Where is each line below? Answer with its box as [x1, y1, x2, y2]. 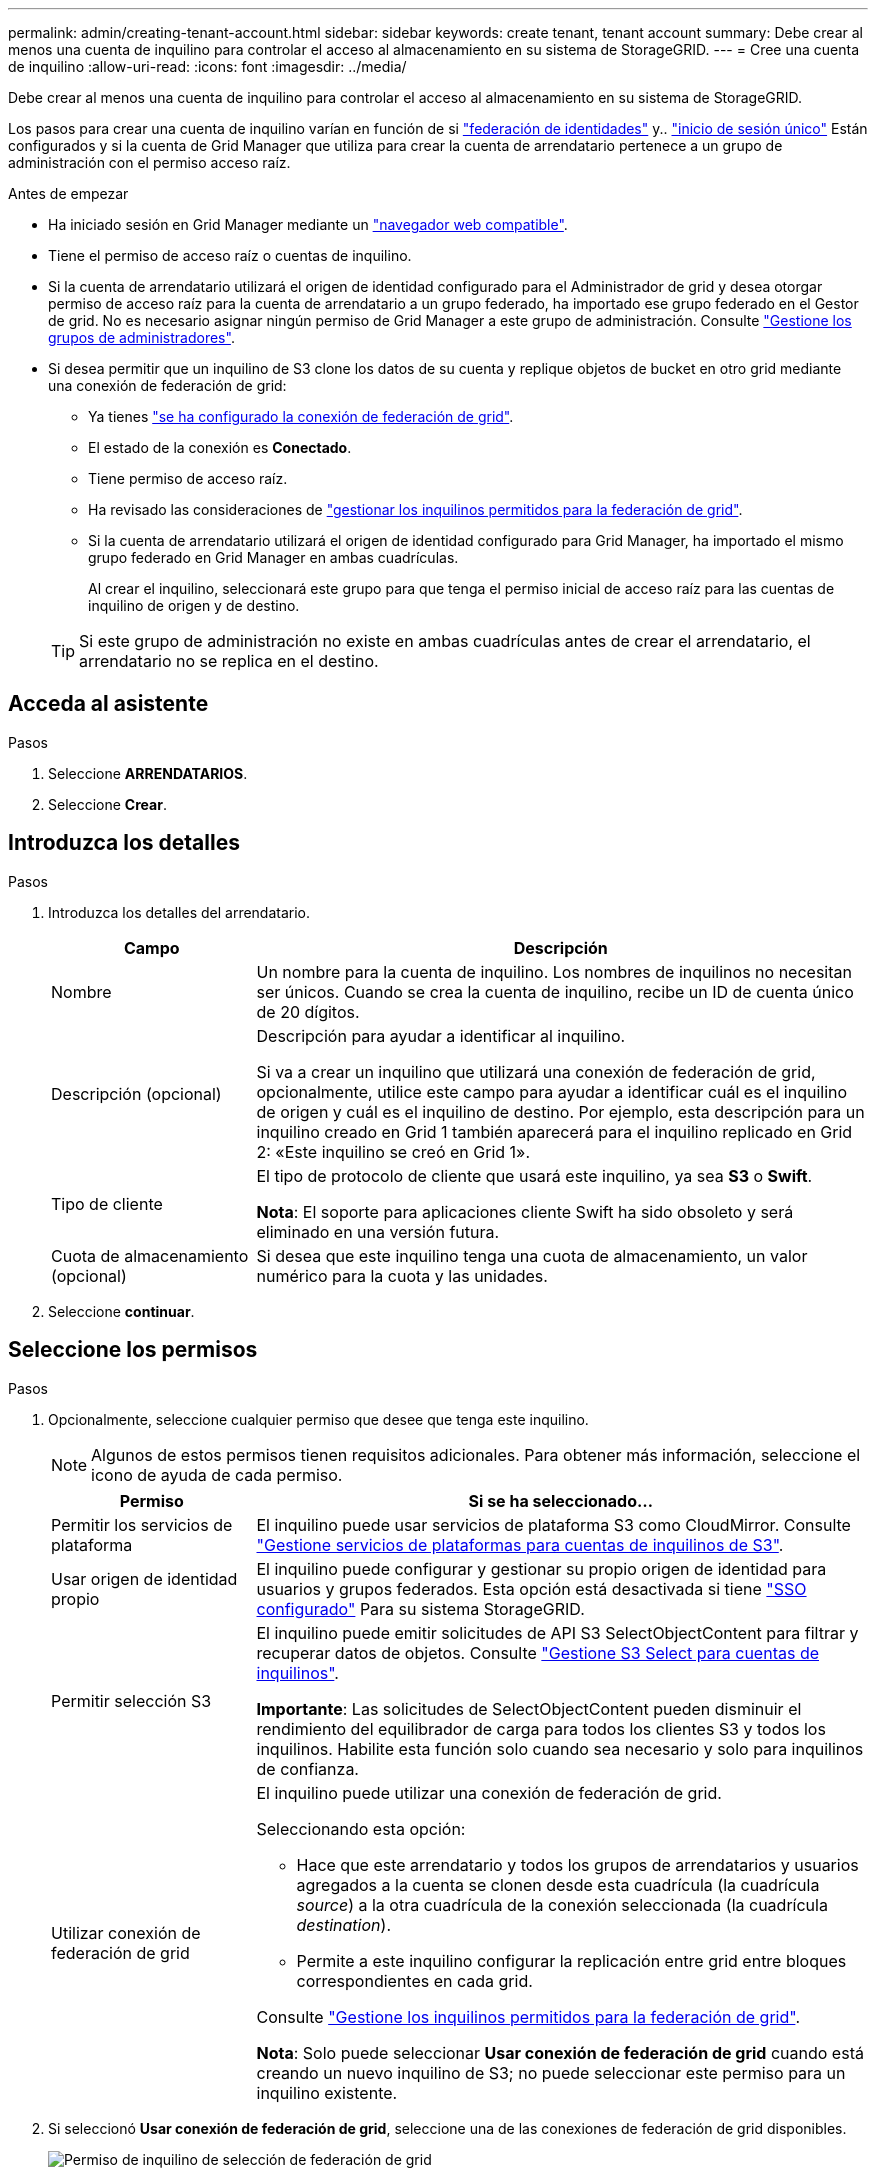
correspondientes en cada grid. [296, 1970, 533, 1991]
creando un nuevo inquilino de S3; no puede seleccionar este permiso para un [256, 2062, 846, 2083]
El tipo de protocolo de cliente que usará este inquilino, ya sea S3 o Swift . [256, 1165, 813, 1186]
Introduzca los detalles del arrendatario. [48, 903, 311, 921]
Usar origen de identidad [51, 1568, 238, 1589]
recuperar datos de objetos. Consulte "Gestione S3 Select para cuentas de [256, 1642, 820, 1663]
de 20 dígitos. [256, 1001, 360, 1022]
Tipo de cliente [51, 1193, 163, 1214]
